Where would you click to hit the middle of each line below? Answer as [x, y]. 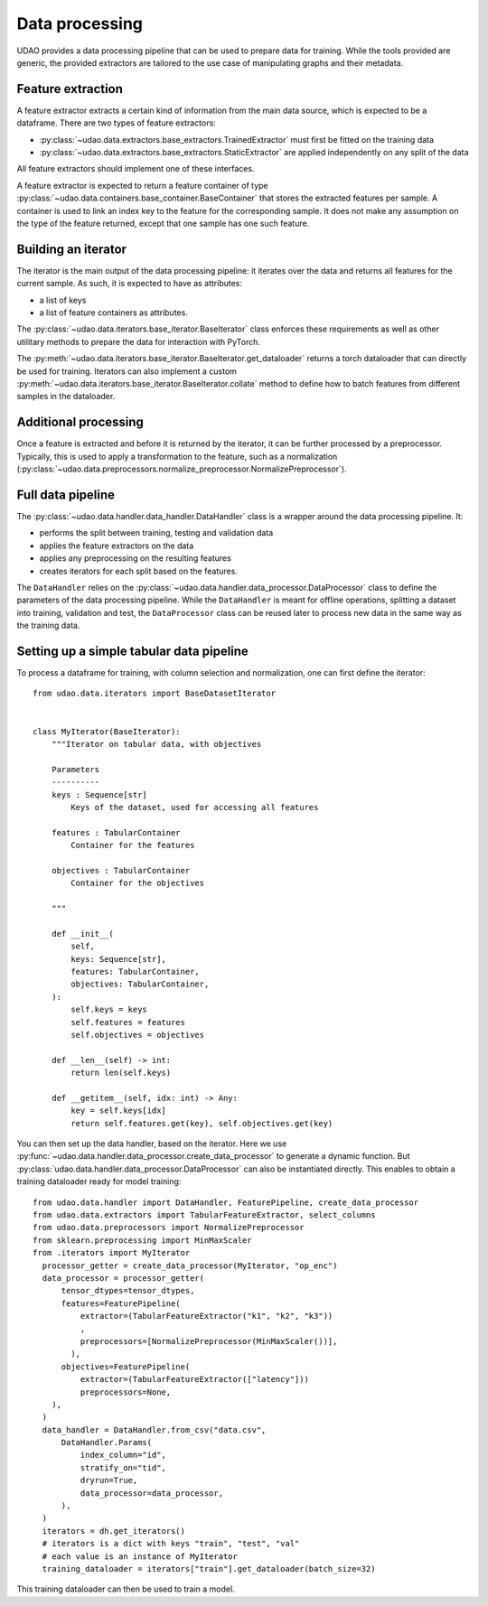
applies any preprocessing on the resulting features [136, 558]
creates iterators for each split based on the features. [139, 571]
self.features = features [128, 1022]
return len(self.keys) [121, 1073]
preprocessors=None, [126, 1392]
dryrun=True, [109, 1480]
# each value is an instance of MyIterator [140, 1556]
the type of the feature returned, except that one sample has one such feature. [163, 223]
